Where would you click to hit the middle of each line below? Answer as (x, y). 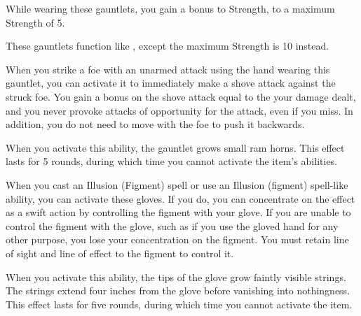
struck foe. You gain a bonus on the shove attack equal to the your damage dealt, (181, 96)
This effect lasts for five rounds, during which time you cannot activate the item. (179, 304)
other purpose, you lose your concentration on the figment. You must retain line (177, 239)
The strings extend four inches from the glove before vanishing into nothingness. (178, 290)
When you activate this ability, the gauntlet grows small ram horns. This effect (175, 147)
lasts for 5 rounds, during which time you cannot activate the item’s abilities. (172, 161)
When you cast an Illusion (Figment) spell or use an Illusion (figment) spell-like (177, 184)
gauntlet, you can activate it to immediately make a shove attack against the (171, 83)
